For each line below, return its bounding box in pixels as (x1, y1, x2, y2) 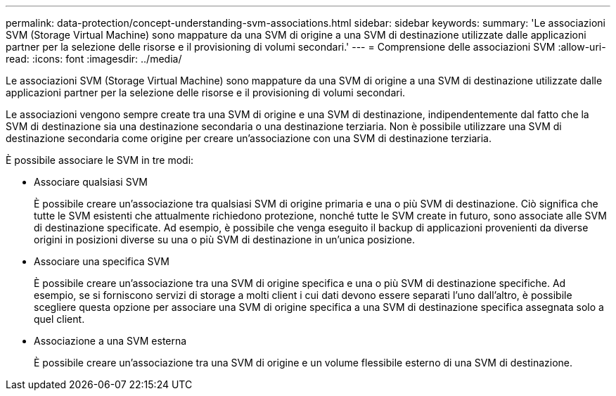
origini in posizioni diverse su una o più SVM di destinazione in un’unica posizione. (34, 234, 415, 245)
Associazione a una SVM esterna (34, 335, 187, 347)
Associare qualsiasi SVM (34, 176, 148, 188)
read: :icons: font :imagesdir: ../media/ (6, 53, 182, 65)
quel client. (34, 313, 85, 325)
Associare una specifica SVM (34, 255, 169, 267)
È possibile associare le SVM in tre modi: (6, 154, 194, 166)
